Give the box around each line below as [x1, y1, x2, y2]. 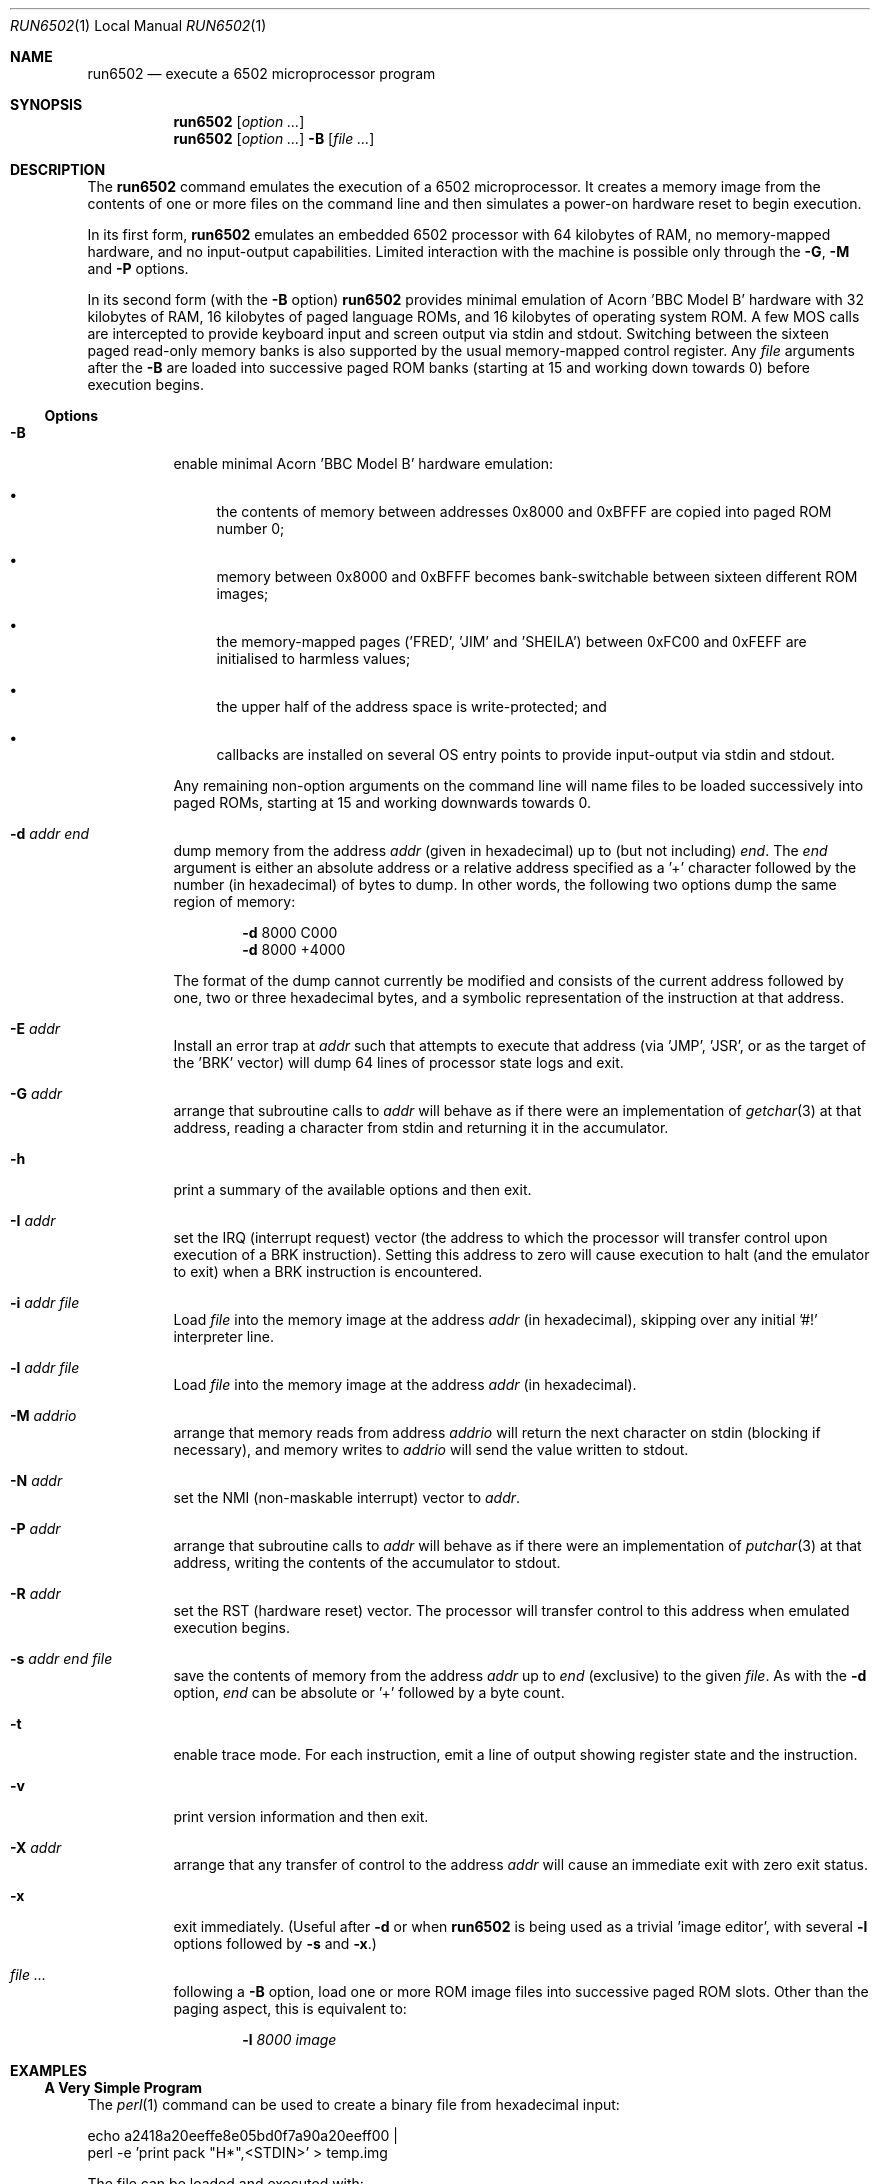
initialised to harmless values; [216, 650, 411, 667]
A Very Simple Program [44, 2079, 203, 2096]
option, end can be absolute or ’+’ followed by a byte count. [173, 1684, 565, 1701]
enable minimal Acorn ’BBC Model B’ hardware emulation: [173, 455, 554, 472]
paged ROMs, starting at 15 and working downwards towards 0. [173, 794, 592, 811]
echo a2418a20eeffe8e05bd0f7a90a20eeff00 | [87, 2127, 399, 2144]
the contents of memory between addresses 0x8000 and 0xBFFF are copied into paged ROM [216, 503, 832, 520]
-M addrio [10, 1407, 77, 1424]
